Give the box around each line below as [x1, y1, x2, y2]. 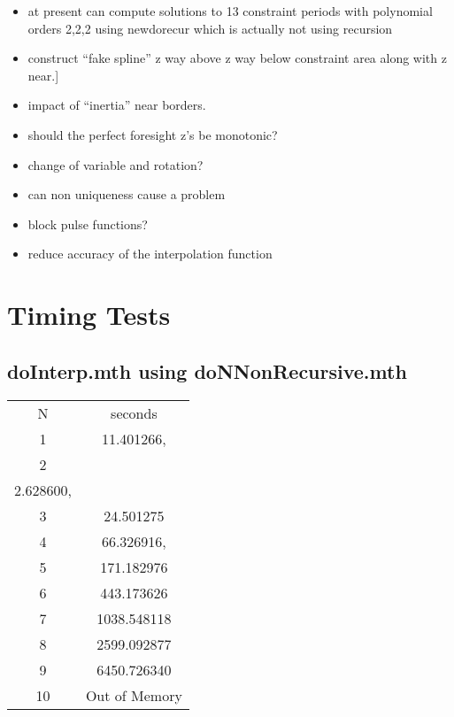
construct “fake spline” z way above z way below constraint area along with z [27, 49, 447, 67]
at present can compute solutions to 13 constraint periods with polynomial [27, 2, 433, 19]
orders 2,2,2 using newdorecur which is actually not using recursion [27, 19, 393, 37]
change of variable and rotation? [27, 155, 204, 173]
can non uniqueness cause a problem [27, 185, 226, 204]
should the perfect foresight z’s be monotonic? [27, 125, 278, 143]
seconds [111, 402, 158, 423]
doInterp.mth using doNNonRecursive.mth [7, 357, 407, 384]
